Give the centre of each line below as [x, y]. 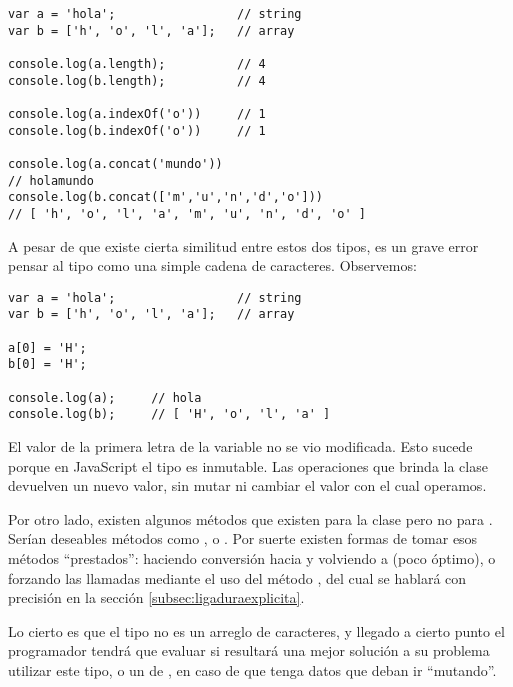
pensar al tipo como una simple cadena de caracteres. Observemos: [212, 265]
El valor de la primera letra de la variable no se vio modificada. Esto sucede [240, 445]
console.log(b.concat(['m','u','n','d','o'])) [165, 197]
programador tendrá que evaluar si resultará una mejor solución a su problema [249, 650]
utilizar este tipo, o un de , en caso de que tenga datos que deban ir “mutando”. [252, 669]
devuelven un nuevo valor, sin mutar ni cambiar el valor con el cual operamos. [247, 485]
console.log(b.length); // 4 [137, 80]
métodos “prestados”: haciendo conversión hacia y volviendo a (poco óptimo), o [252, 557]
